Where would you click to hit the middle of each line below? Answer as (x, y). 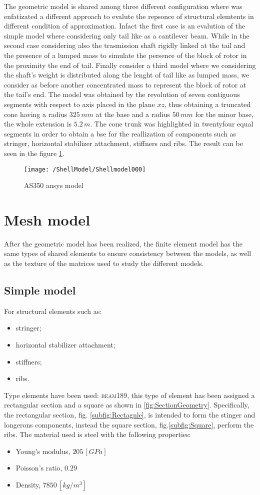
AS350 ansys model (54, 185)
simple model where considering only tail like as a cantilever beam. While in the (127, 35)
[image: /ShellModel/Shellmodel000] (85, 169)
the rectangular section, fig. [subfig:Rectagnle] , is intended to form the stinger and (130, 415)
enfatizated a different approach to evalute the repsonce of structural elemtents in (129, 16)
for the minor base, (224, 114)
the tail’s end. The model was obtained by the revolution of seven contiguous (122, 94)
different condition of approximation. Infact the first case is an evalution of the (125, 26)
